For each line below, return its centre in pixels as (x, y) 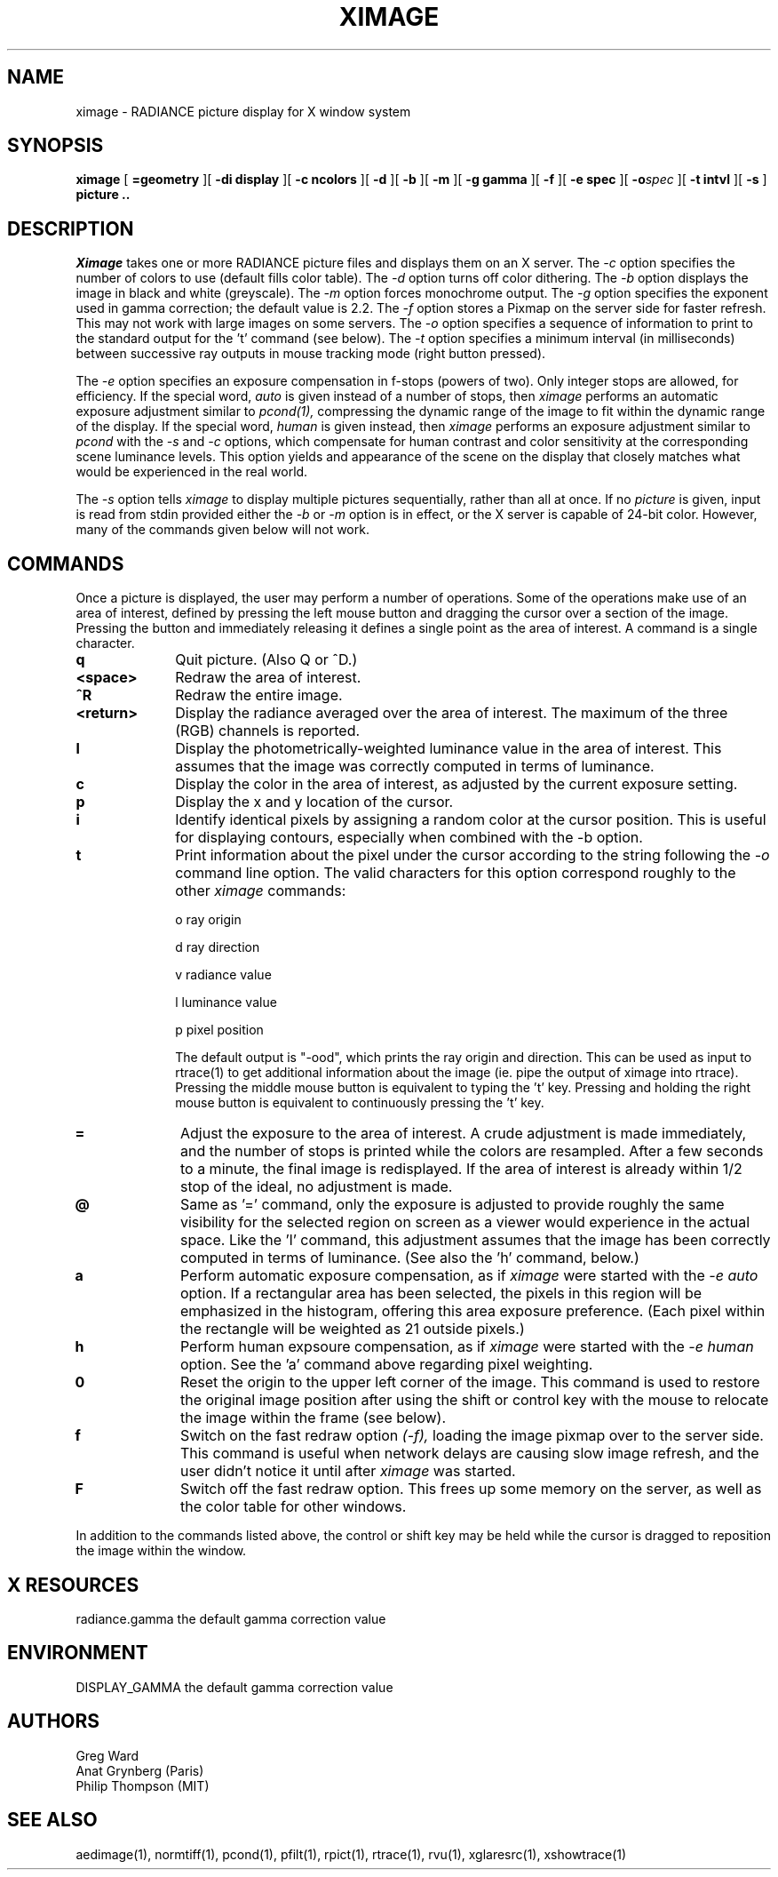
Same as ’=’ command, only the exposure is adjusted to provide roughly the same (452, 1205)
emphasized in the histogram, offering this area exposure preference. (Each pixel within (472, 1311)
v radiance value (223, 975)
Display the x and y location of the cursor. (314, 802)
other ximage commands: (261, 891)
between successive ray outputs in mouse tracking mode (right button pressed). (311, 354)
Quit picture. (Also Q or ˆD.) (266, 660)
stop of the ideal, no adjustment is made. (316, 1187)
